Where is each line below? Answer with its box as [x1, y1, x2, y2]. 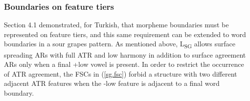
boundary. [4, 87, 34, 98]
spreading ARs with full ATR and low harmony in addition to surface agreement [4, 49, 246, 60]
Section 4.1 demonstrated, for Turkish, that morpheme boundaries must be [4, 20, 229, 30]
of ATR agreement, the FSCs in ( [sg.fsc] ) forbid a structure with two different [4, 68, 237, 79]
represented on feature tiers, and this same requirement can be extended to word [4, 29, 246, 39]
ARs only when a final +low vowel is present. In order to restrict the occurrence [4, 59, 244, 69]
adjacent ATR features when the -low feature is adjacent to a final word [4, 78, 220, 88]
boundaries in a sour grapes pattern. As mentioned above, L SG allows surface [4, 39, 236, 50]
